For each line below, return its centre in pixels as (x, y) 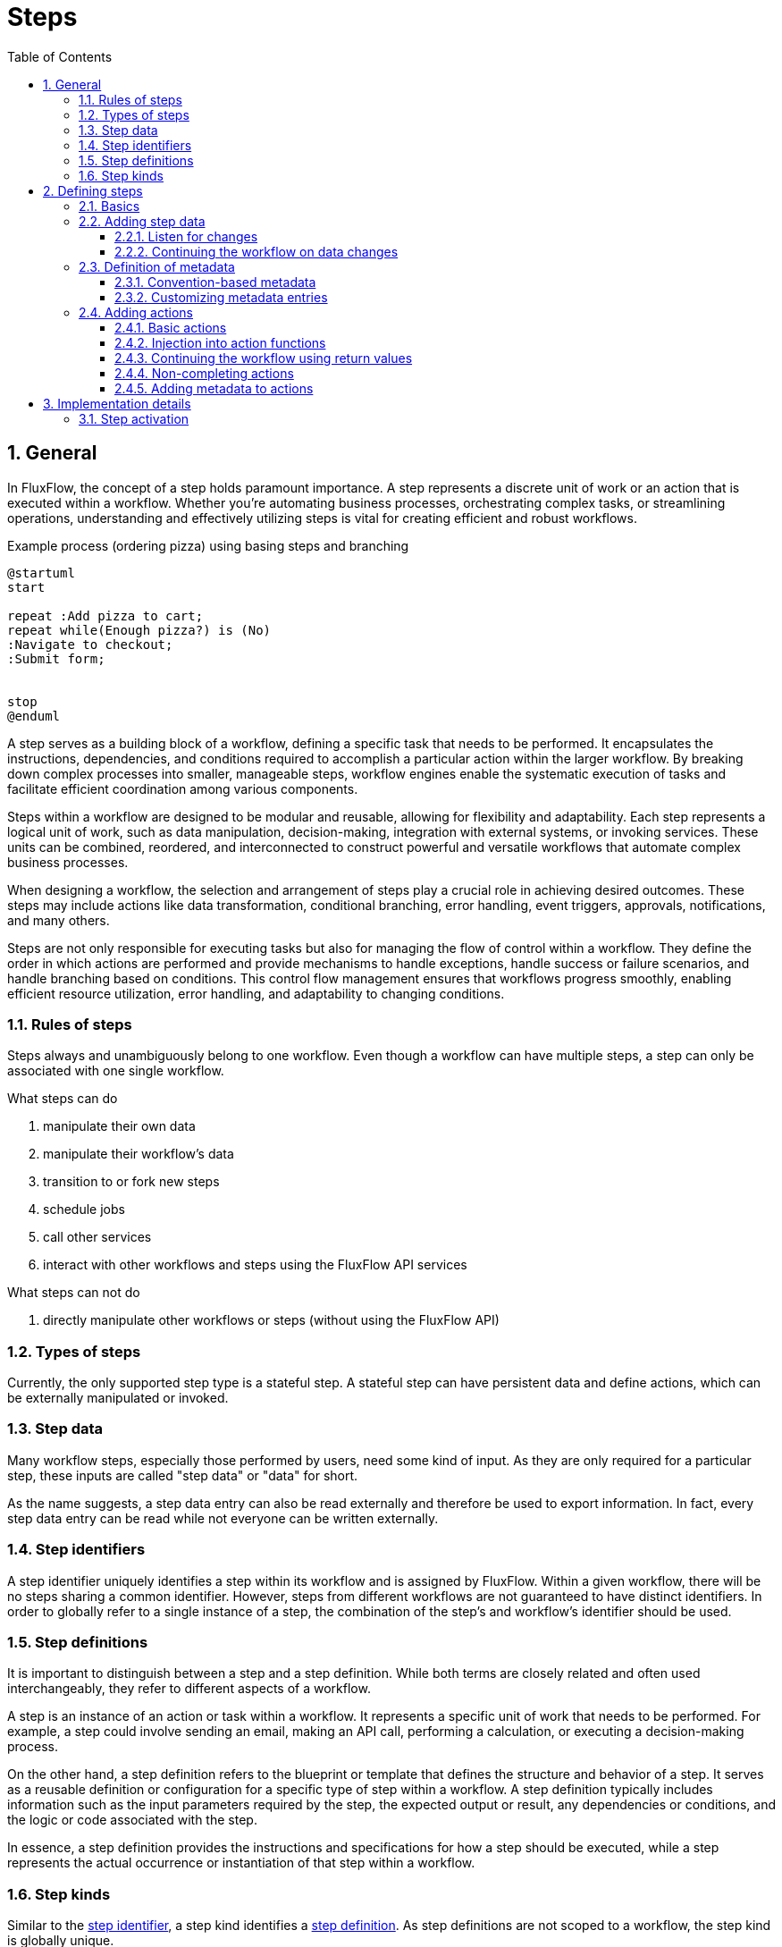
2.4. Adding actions (136, 312)
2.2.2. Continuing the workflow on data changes (256, 251)
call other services (97, 1237)
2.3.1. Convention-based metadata (215, 282)
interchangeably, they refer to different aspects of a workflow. (189, 1689)
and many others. (59, 920)
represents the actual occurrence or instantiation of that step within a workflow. (241, 1863)
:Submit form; (56, 658)
